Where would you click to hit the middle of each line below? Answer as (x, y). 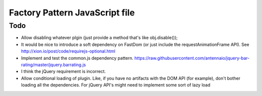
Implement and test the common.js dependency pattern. (77, 58)
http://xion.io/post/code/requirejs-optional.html (68, 51)
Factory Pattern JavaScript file (72, 13)
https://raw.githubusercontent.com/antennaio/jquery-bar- (192, 58)
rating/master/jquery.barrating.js (53, 65)
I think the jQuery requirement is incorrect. (64, 71)
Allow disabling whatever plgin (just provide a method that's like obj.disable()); (99, 38)
